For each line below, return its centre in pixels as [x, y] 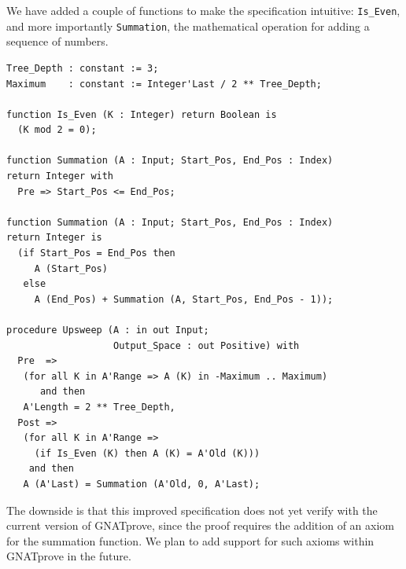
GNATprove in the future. [69, 556]
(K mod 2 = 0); [57, 130]
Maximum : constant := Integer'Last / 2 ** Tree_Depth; [164, 84]
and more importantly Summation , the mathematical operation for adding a [188, 26]
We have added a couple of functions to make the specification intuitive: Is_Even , [203, 10]
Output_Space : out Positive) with [207, 345]
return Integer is [54, 238]
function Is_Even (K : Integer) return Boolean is [142, 114]
